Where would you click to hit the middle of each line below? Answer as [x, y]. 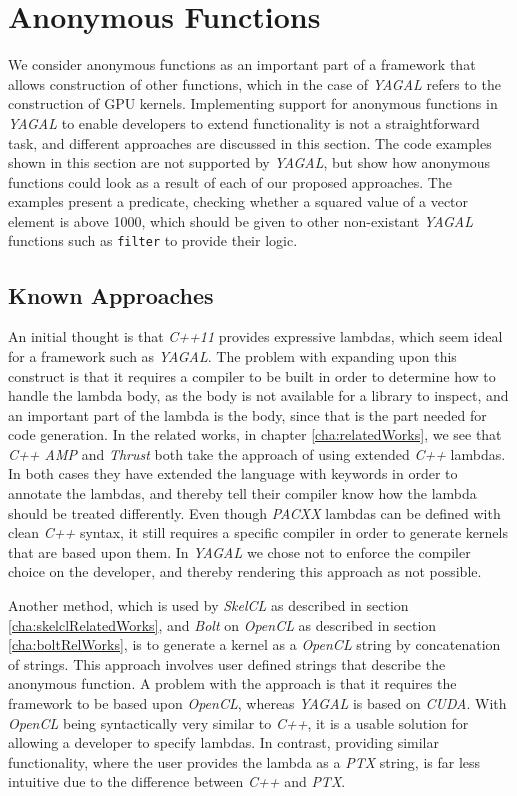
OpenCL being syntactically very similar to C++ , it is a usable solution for [238, 722]
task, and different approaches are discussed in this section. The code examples [250, 142]
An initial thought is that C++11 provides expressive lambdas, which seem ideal [255, 336]
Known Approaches [111, 294]
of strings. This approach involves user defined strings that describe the [227, 663]
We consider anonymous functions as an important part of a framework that [242, 64]
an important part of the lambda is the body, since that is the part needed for [247, 414]
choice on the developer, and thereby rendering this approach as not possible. [245, 571]
